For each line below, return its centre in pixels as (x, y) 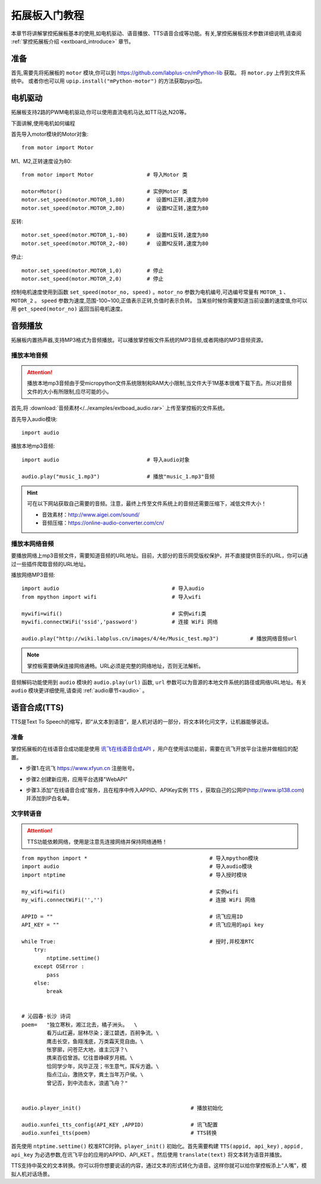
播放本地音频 (29, 355)
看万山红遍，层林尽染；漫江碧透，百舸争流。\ (103, 1033)
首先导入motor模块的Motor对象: (50, 134)
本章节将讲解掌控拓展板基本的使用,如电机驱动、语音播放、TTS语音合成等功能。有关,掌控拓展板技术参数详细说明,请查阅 (156, 33)
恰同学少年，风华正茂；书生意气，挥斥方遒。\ (103, 1066)
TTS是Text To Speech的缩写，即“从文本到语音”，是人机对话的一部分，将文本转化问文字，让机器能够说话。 (142, 722)
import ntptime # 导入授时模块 (134, 875)
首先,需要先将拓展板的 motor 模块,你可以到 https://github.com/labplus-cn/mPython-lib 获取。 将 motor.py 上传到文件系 (158, 73)
